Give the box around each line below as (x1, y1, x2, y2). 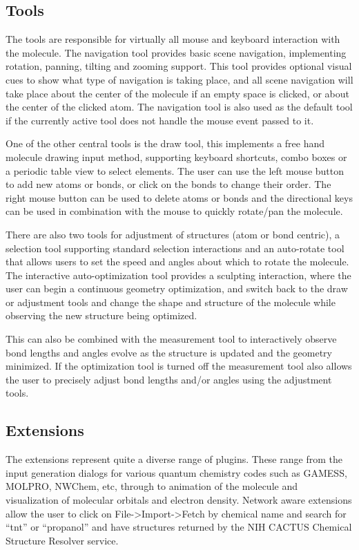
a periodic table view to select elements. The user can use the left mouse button (6, 163, 344, 178)
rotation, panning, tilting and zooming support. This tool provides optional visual (6, 59, 352, 73)
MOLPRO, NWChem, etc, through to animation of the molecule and (6, 479, 298, 493)
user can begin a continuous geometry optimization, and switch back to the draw (6, 281, 348, 296)
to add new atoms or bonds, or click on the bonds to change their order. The (6, 177, 331, 191)
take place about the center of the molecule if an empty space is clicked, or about (6, 86, 349, 100)
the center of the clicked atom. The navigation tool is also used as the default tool (6, 99, 353, 114)
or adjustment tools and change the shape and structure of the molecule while (6, 294, 336, 309)
